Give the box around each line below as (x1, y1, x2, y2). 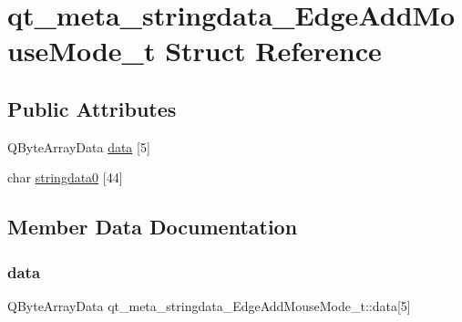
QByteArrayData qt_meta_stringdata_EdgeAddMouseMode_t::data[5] (7, 296, 411, 315)
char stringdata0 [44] (7, 168, 123, 187)
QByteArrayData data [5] (7, 137, 150, 156)
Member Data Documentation (7, 213, 298, 241)
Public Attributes (7, 94, 177, 122)
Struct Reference (165, 32, 382, 69)
